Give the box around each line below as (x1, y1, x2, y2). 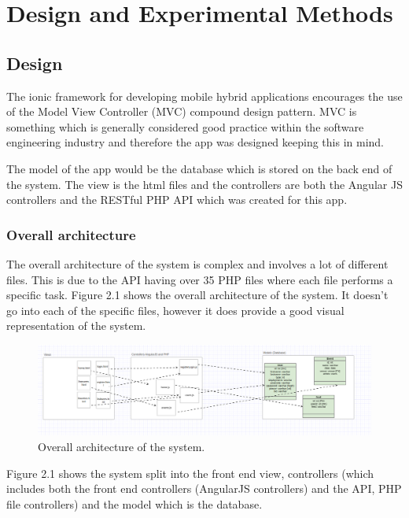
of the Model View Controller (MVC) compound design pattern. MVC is (6, 103, 357, 120)
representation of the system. (6, 317, 146, 334)
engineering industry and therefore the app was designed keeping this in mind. (6, 134, 385, 150)
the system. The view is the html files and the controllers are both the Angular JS (6, 176, 403, 192)
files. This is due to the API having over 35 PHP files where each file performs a (6, 271, 393, 287)
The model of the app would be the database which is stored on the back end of (6, 160, 392, 176)
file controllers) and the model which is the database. (6, 495, 263, 512)
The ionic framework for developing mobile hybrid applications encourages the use (6, 87, 403, 104)
